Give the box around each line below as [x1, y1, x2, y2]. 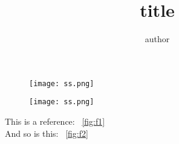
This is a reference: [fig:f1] [5, 115, 105, 128]
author [145, 33, 170, 45]
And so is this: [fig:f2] [5, 127, 88, 139]
